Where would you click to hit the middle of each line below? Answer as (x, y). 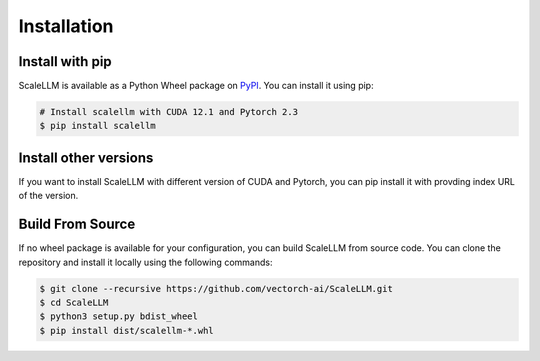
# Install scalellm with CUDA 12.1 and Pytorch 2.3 (169, 112)
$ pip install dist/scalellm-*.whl (126, 330)
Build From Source (77, 224)
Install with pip (65, 61)
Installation (66, 26)
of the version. (48, 196)
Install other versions (86, 157)
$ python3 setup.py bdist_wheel (119, 316)
